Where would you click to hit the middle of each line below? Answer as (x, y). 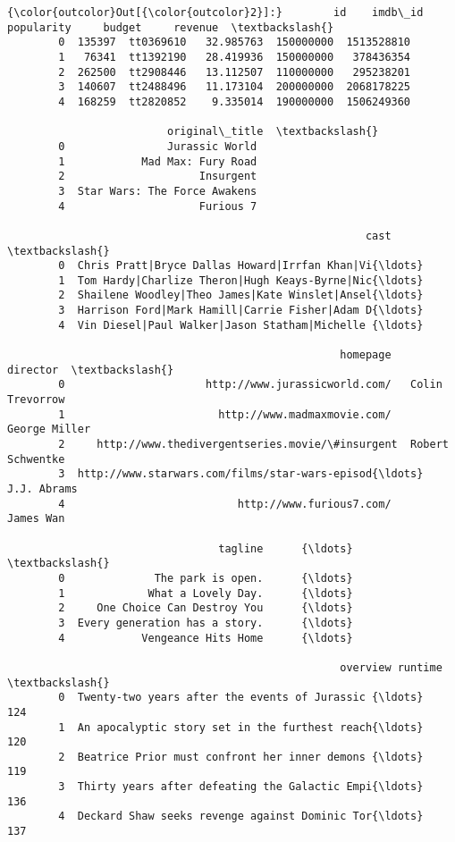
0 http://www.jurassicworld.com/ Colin (250, 385)
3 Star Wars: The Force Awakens (158, 191)
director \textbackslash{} (91, 370)
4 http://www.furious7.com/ (225, 504)
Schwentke (36, 459)
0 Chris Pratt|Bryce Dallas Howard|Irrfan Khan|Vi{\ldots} (241, 266)
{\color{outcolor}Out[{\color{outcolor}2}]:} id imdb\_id (215, 13)
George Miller (49, 429)
